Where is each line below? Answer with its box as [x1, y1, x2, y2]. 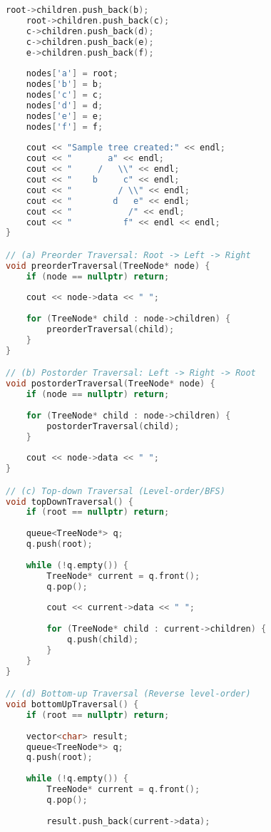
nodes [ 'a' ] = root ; [26, 68, 118, 79]
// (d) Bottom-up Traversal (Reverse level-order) [6, 689, 251, 699]
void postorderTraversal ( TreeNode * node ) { [6, 379, 215, 389]
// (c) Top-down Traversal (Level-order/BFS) [6, 486, 225, 496]
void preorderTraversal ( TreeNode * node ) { [6, 260, 210, 271]
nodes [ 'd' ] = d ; [26, 100, 103, 111]
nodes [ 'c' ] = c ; [26, 90, 103, 100]
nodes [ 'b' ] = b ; [26, 79, 103, 90]
